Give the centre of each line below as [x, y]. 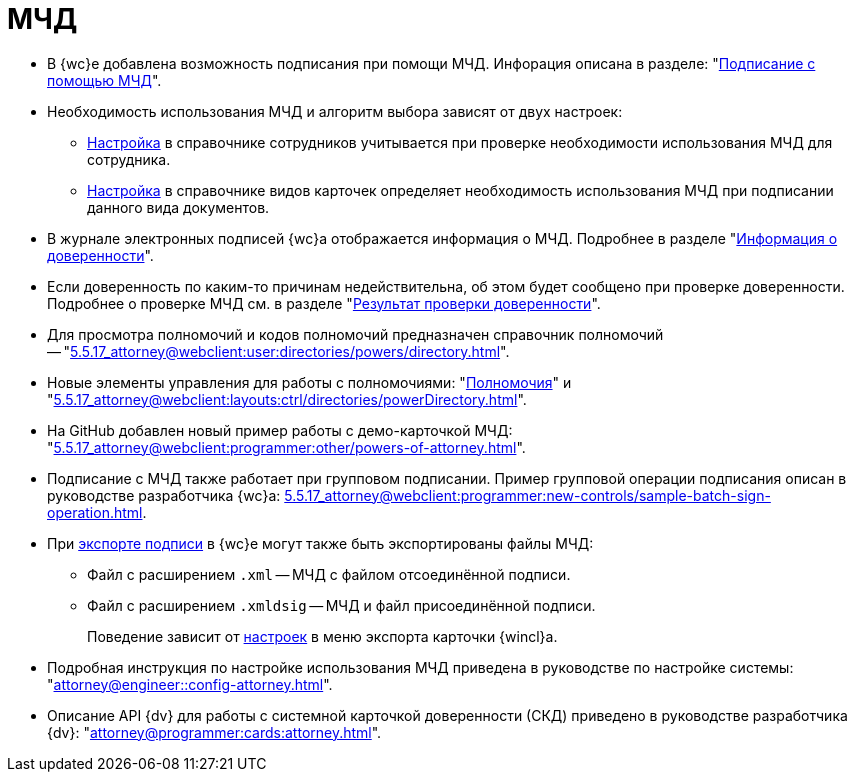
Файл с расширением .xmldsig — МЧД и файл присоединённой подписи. [341, 605]
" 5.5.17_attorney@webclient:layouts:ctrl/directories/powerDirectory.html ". [287, 399]
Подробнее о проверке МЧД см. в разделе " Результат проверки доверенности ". [324, 303]
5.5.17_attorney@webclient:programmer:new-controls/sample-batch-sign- [527, 495]
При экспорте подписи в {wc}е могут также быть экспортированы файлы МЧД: [320, 543]
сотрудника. [129, 159]
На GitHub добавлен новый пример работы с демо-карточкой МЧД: [280, 430]
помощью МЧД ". [104, 80]
